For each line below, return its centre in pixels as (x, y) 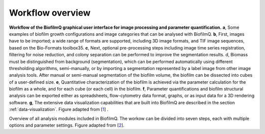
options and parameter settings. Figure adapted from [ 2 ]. (67, 125)
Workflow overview (50, 13)
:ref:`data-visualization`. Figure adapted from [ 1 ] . (59, 110)
